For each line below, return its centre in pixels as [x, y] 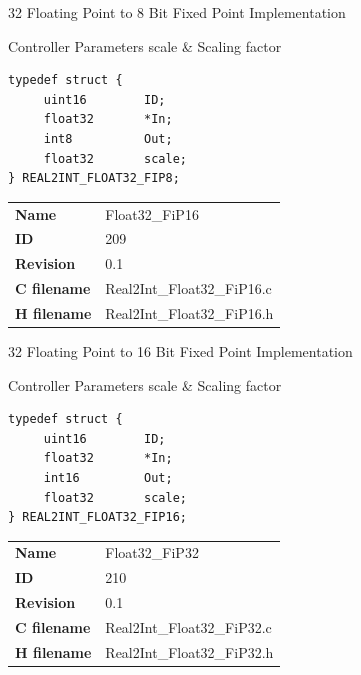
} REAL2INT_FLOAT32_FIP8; [94, 178]
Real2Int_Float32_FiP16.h [189, 312]
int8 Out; [108, 138]
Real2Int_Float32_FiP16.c [188, 288]
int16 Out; [108, 477]
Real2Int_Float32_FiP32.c [188, 627]
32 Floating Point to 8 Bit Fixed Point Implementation [177, 12]
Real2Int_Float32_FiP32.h [189, 651]
